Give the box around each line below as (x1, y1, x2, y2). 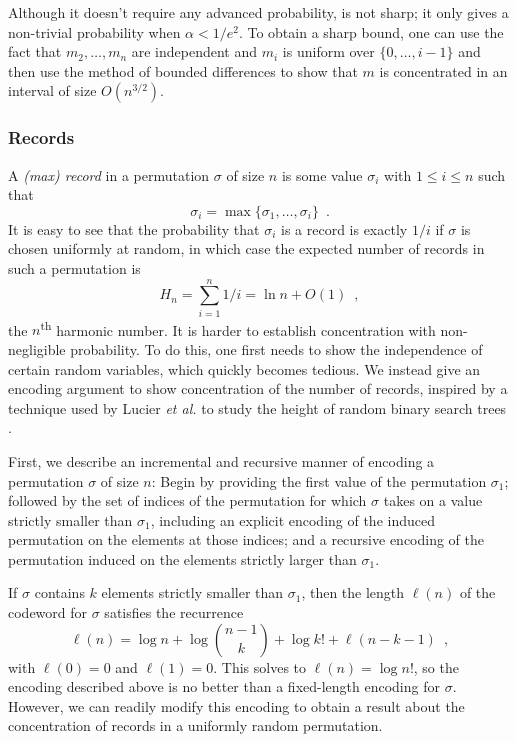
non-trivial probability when (8, 21, 181, 42)
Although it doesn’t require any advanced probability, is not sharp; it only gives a (8, 2, 509, 22)
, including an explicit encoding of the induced (150, 509, 435, 530)
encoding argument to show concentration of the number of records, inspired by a (8, 378, 508, 399)
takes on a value (383, 490, 483, 511)
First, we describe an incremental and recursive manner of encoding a (8, 450, 435, 471)
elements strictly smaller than (101, 582, 284, 603)
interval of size (8, 80, 97, 101)
